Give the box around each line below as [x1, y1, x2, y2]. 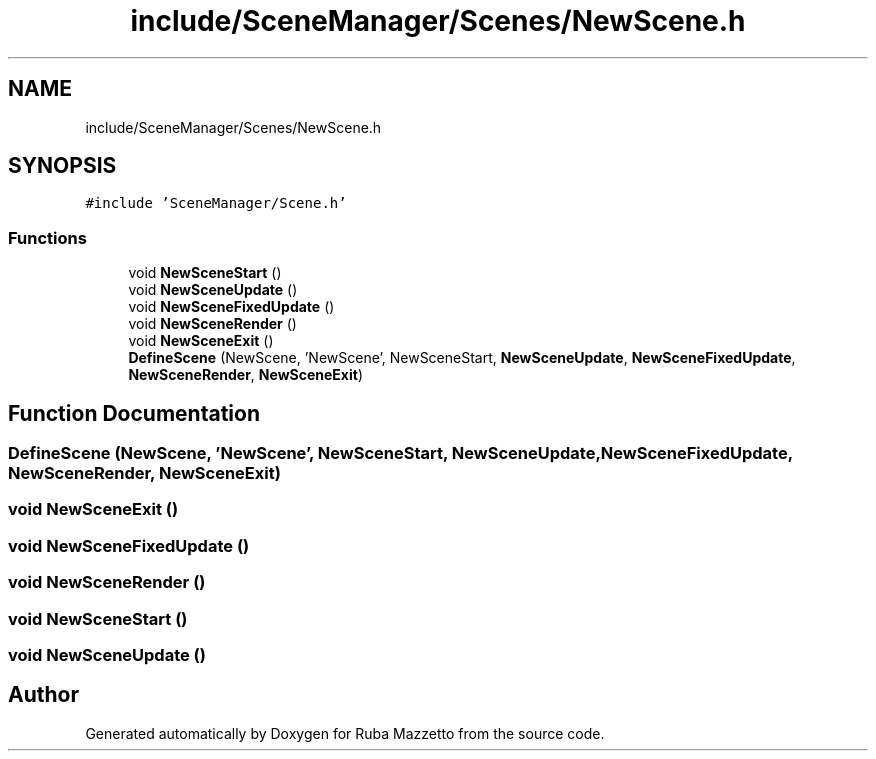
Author [8, 682, 79, 708]
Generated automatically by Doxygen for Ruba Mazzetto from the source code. [85, 724, 605, 742]
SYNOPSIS [8, 153, 117, 179]
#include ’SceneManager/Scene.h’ [85, 195, 347, 212]
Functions [8, 227, 87, 248]
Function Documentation [8, 400, 260, 426]
